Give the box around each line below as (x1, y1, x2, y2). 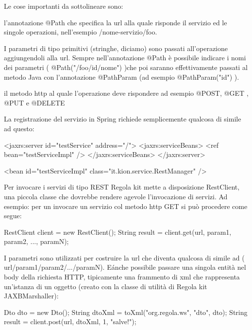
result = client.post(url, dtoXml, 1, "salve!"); (4, 316, 136, 327)
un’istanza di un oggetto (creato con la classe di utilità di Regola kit (4, 281, 207, 291)
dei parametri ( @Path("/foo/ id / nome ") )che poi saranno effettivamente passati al (4, 62, 248, 72)
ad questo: (4, 123, 34, 133)
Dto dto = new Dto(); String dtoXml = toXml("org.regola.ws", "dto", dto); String (4, 307, 248, 317)
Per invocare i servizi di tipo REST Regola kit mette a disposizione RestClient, (4, 182, 240, 192)
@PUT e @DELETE (4, 97, 65, 107)
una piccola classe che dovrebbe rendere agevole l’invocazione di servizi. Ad (4, 191, 228, 201)
